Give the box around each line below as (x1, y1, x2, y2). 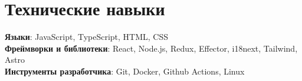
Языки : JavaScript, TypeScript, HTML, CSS (5, 31, 169, 43)
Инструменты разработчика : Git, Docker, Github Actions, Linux (5, 65, 245, 77)
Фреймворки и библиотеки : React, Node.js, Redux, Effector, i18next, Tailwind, (5, 42, 298, 54)
